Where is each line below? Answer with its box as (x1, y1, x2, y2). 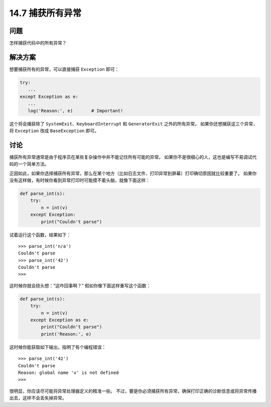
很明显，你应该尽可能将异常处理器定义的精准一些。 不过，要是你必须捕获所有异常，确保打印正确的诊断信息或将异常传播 (9, 388, 257, 394)
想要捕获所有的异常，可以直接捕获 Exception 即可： (9, 66, 119, 72)
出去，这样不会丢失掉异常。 (9, 395, 67, 401)
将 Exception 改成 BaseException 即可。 (9, 127, 99, 133)
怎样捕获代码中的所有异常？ (9, 40, 67, 46)
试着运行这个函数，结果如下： (9, 231, 71, 238)
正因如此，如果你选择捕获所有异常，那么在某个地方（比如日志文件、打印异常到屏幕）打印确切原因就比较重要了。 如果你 (9, 170, 257, 176)
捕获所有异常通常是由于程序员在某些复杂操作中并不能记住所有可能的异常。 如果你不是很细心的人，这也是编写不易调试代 (9, 154, 257, 160)
